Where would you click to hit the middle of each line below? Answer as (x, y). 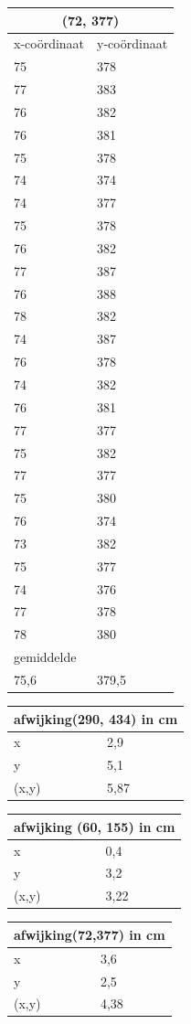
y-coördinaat (133, 43)
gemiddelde (45, 657)
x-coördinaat (49, 43)
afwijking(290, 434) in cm (96, 718)
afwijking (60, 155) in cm (95, 826)
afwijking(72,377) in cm (90, 934)
